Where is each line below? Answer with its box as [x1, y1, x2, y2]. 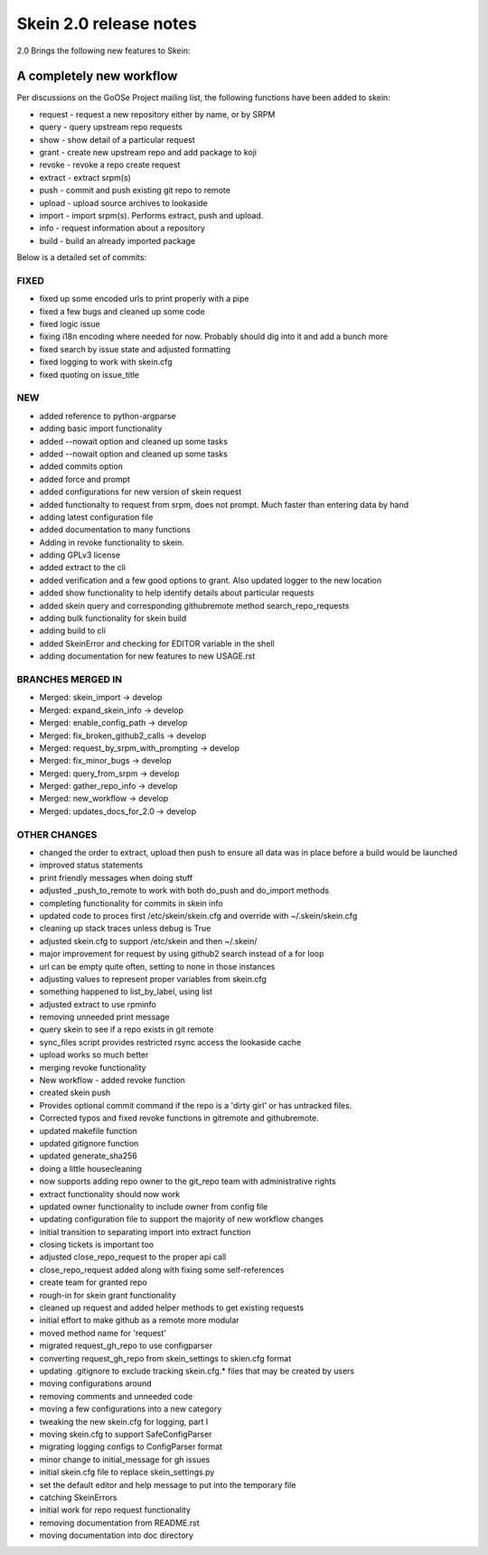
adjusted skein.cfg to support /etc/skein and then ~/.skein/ [39, 935, 258, 946]
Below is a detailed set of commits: [16, 252, 147, 263]
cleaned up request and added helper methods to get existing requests [39, 1302, 305, 1314]
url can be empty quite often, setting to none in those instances [39, 960, 276, 971]
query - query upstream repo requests [39, 122, 183, 133]
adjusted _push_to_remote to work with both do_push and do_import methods [39, 885, 330, 896]
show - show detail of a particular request [39, 134, 196, 145]
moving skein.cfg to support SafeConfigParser [39, 1429, 212, 1439]
